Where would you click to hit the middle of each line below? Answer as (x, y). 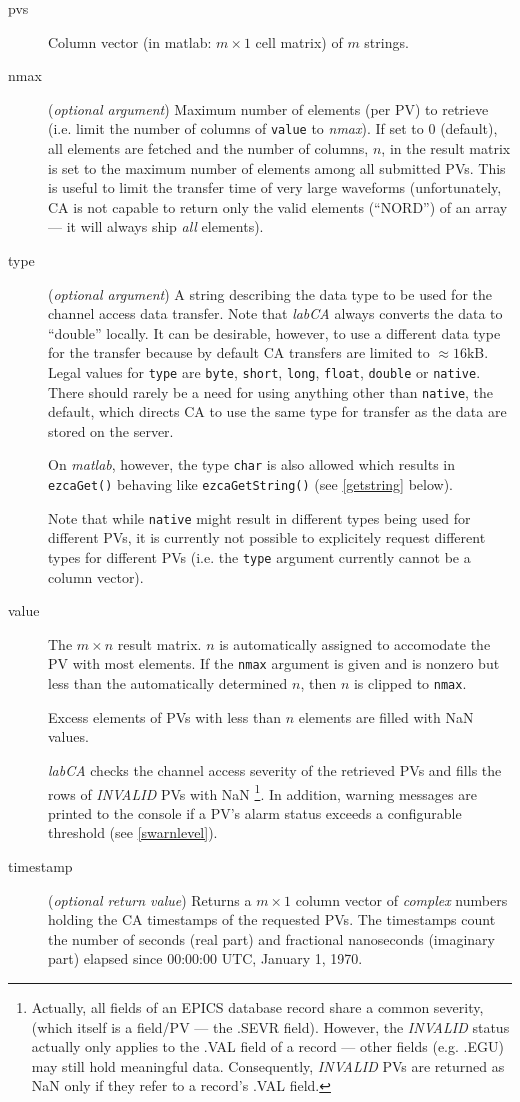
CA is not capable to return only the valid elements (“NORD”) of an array (278, 206)
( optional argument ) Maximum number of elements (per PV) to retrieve (268, 108)
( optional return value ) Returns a (150, 899)
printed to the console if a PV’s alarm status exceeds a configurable (255, 812)
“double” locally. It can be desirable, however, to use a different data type (274, 332)
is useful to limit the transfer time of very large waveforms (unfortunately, (275, 187)
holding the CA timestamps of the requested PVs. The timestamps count (272, 919)
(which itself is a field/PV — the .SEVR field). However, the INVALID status (270, 1026)
